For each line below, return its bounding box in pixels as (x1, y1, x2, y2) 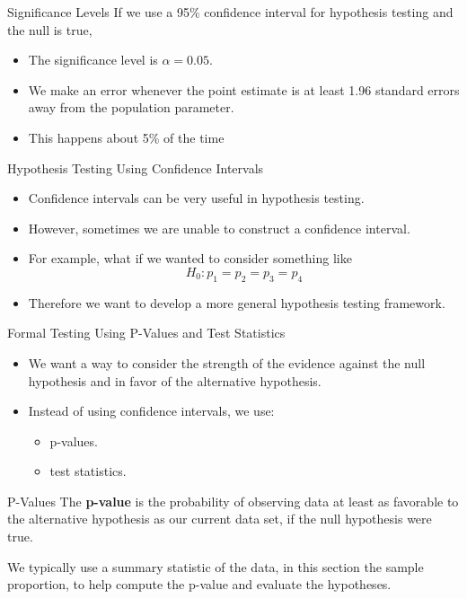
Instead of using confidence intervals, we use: (28, 401, 275, 420)
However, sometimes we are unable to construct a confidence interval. (28, 218, 410, 237)
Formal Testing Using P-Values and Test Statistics (7, 323, 286, 342)
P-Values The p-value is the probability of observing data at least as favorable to (7, 491, 459, 510)
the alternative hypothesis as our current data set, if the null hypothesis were (7, 509, 432, 528)
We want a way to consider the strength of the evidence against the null (28, 353, 426, 372)
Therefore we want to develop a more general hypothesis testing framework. (28, 293, 445, 312)
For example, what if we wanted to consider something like (28, 249, 352, 268)
